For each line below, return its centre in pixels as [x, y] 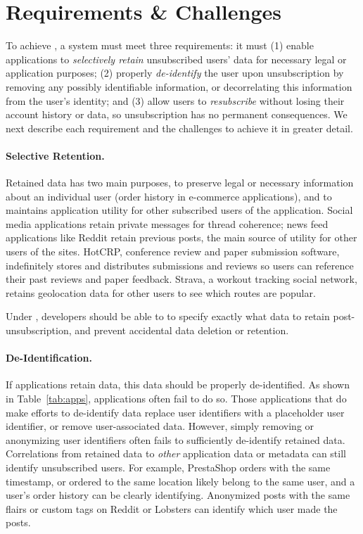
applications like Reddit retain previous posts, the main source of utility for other [181, 237]
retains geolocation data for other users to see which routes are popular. [161, 292]
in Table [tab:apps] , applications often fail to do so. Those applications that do [176, 398]
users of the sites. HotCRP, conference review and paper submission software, [173, 252]
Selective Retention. [55, 155]
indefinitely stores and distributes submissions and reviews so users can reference [180, 265]
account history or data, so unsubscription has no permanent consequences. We [177, 114]
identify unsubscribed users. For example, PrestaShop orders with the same [168, 467]
